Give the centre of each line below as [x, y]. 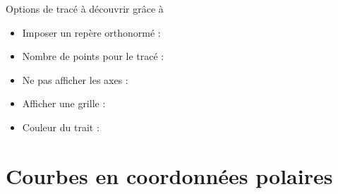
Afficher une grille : [64, 103]
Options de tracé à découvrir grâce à [85, 8]
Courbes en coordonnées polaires [169, 175]
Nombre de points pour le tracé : [93, 56]
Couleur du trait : [61, 127]
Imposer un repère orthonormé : [91, 32]
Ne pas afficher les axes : [75, 79]
